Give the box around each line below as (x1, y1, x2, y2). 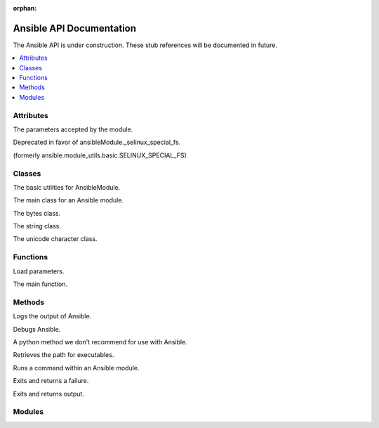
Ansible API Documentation (13, 22, 137, 34)
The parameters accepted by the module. (13, 125, 133, 134)
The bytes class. (13, 209, 61, 217)
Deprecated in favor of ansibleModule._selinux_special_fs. (13, 138, 181, 147)
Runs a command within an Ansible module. (13, 363, 140, 372)
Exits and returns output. (13, 389, 84, 398)
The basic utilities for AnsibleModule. (13, 183, 121, 191)
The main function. (13, 280, 68, 288)
